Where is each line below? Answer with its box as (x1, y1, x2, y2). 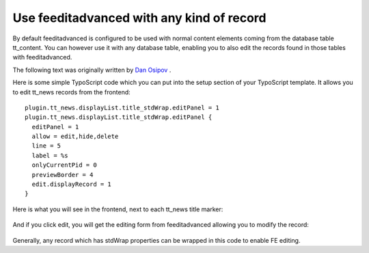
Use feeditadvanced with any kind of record (12, 10, 266, 25)
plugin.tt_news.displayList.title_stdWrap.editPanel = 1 (25, 103, 220, 111)
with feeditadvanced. (12, 53, 72, 62)
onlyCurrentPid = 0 (31, 161, 97, 169)
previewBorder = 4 (31, 171, 94, 178)
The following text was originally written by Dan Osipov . (12, 66, 172, 74)
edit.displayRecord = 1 (31, 181, 112, 188)
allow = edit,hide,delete (31, 133, 119, 140)
